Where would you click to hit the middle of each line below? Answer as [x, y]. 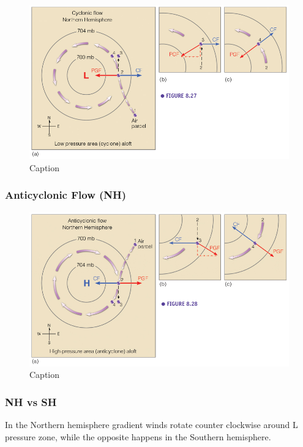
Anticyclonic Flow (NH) [66, 195]
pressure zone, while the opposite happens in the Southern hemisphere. [138, 436]
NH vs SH [31, 401]
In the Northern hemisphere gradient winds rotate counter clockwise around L [151, 425]
